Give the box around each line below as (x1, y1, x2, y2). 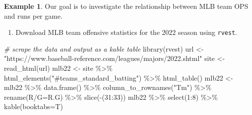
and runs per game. (4, 10, 63, 21)
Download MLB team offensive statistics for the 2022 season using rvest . (15, 27, 237, 37)
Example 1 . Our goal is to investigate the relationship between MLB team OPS (4, 1, 249, 11)
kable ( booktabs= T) (4, 101, 63, 112)
